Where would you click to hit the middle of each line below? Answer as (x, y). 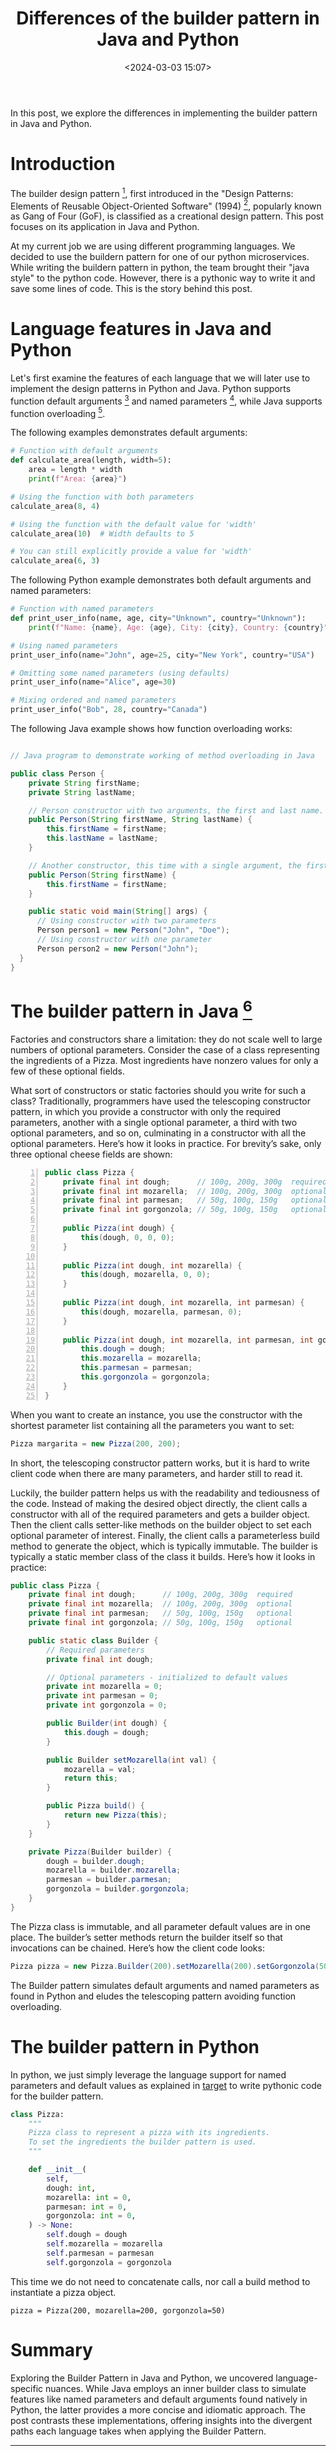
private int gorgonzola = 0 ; (107, 1705)
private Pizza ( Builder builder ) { (100, 1852)
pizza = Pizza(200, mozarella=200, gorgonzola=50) (118, 2310)
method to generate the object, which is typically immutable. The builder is (164, 1546)
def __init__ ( (57, 2170)
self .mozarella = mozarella (104, 2244)
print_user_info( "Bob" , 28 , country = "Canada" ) (109, 710)
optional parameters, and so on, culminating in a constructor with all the (158, 1133)
